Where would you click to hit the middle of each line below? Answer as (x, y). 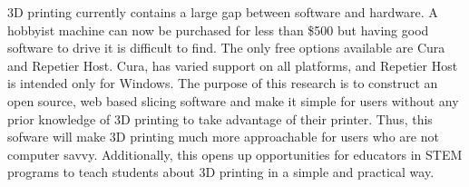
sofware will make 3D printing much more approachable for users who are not (223, 137)
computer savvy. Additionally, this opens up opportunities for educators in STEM (235, 154)
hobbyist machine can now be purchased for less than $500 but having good (218, 30)
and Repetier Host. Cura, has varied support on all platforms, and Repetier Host (233, 65)
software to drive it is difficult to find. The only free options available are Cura (226, 48)
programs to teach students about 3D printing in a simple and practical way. (221, 172)
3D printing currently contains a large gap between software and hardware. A (223, 12)
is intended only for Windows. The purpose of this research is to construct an (223, 83)
